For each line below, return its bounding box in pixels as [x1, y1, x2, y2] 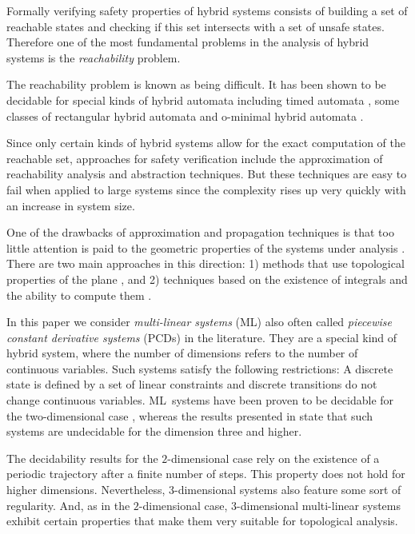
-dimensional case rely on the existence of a [167, 449, 380, 466]
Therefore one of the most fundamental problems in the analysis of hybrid [6, 34, 369, 50]
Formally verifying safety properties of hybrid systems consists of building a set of [6, 2, 408, 18]
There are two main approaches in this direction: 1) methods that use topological [6, 255, 405, 272]
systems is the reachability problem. [6, 49, 181, 66]
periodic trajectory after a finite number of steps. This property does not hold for [6, 465, 405, 482]
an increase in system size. [6, 197, 135, 213]
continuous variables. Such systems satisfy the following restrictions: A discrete [6, 360, 393, 377]
